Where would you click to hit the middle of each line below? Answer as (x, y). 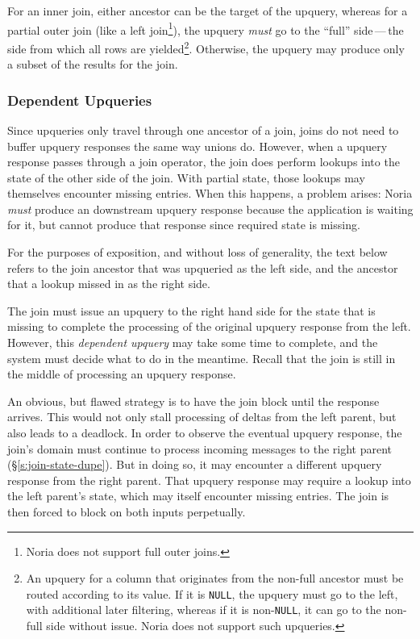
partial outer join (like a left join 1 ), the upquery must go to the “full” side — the (206, 28)
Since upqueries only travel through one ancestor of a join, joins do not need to (203, 129)
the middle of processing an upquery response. (122, 374)
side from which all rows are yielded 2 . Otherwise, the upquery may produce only (206, 47)
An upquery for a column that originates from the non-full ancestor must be (215, 578)
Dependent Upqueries (80, 100)
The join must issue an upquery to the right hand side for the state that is (191, 310)
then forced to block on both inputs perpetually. (127, 511)
